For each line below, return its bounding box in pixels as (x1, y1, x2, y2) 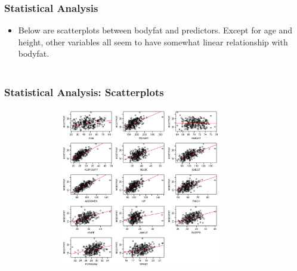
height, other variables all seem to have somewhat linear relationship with (18, 35, 288, 48)
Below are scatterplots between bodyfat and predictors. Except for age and (18, 24, 293, 36)
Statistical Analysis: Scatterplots (4, 84, 164, 99)
